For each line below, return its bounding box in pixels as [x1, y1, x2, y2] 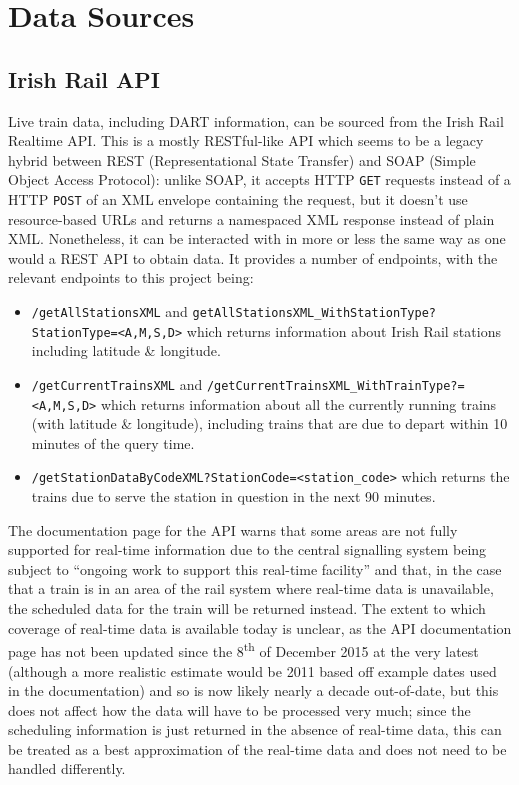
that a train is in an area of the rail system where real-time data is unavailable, [8, 578, 494, 599]
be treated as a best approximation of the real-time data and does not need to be [8, 738, 507, 759]
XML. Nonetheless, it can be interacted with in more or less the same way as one [8, 228, 506, 249]
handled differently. [8, 758, 126, 779]
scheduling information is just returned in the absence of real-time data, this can [8, 719, 502, 740]
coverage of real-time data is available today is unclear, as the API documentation [8, 617, 512, 638]
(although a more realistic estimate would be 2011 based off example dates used [8, 660, 497, 681]
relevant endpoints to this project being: [8, 267, 254, 288]
